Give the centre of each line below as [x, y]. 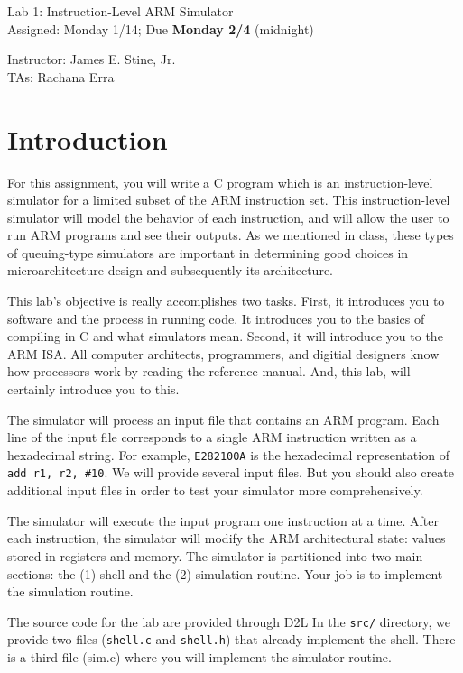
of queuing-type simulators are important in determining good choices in [208, 252]
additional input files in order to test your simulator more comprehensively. [215, 490]
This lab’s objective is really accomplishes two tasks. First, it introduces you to [226, 301]
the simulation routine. [70, 591]
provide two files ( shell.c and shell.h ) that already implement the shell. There [231, 639]
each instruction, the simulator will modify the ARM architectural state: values [227, 538]
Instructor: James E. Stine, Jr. [92, 59]
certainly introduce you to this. [93, 389]
